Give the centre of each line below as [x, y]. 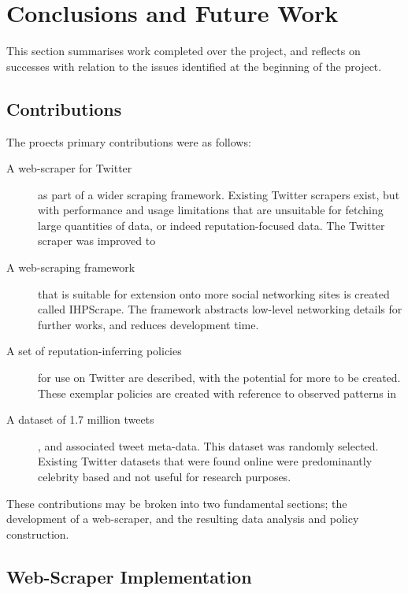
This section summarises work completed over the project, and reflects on [184, 51]
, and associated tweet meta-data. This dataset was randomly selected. [208, 445]
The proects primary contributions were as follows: [129, 141]
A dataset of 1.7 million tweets [80, 419]
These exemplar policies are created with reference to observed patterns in [217, 393]
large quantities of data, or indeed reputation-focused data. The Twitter [211, 225]
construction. [38, 534]
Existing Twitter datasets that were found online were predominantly [205, 461]
